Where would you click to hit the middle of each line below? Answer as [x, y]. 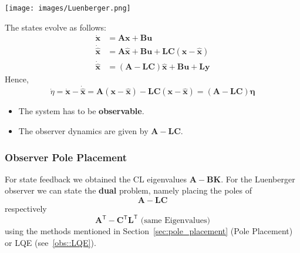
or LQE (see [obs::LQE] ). [50, 242]
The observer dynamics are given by [83, 131]
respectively [26, 209]
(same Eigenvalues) [175, 221]
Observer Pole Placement [66, 157]
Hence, [17, 79]
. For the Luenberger [258, 179]
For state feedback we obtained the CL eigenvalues [96, 179]
